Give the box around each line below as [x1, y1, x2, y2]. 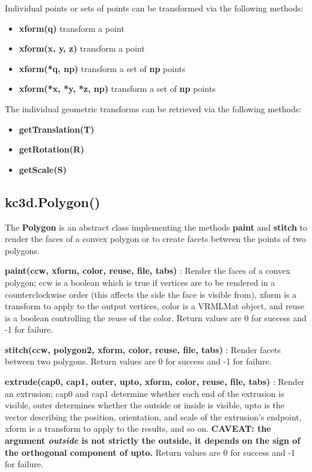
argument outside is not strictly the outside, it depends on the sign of [5, 434, 301, 447]
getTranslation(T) [19, 123, 94, 135]
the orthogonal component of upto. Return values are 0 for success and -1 [5, 446, 296, 458]
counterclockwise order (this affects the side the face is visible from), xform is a [5, 288, 297, 300]
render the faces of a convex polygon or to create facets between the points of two [5, 232, 306, 245]
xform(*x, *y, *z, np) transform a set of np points [19, 82, 216, 95]
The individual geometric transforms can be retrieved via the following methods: [5, 102, 302, 115]
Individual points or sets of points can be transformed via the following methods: [5, 2, 304, 14]
